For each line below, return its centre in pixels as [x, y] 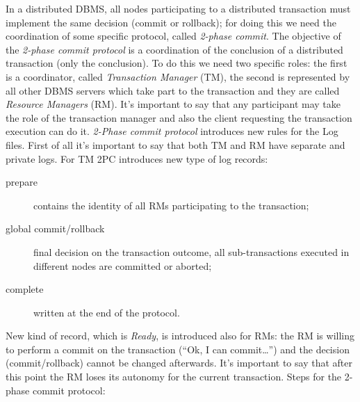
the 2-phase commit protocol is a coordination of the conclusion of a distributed [174, 49]
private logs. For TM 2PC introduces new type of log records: [137, 158]
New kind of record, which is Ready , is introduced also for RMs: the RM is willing [180, 336]
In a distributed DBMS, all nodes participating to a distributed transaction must [178, 8]
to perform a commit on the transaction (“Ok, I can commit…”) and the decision [178, 349]
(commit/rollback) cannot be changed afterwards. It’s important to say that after [179, 363]
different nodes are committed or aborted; [123, 265]
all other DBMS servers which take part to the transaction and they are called [173, 90]
